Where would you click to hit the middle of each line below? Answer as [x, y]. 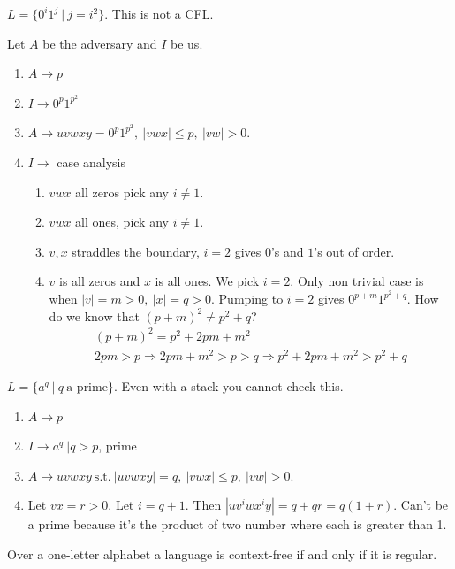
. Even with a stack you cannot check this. [228, 385]
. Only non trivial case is [357, 281]
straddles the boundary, [136, 251]
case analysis [91, 162]
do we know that [94, 315]
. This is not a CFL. [159, 13]
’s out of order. [354, 251]
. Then [203, 505]
